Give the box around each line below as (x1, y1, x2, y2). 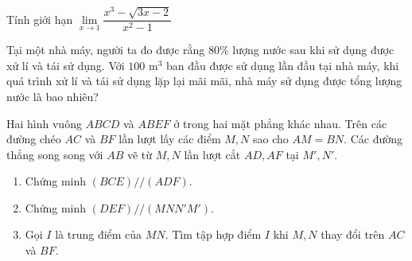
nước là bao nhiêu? (6, 88, 99, 104)
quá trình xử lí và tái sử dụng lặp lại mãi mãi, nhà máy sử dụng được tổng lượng (6, 72, 402, 89)
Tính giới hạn (6, 10, 73, 27)
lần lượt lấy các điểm (119, 130, 221, 147)
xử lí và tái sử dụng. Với (6, 56, 125, 73)
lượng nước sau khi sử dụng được (232, 41, 395, 58)
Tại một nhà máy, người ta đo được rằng (6, 41, 205, 58)
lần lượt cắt (184, 146, 241, 162)
